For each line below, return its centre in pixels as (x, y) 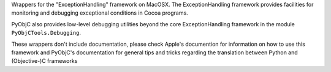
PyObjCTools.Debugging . (46, 33)
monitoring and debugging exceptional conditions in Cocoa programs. (100, 13)
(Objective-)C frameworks (44, 61)
